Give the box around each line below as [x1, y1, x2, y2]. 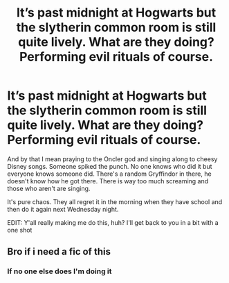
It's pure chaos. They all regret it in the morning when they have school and [7, 197, 223, 206]
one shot [7, 226, 33, 234]
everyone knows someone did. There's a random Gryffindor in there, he [7, 170, 212, 178]
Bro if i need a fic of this [7, 246, 111, 257]
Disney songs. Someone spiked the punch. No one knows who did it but [7, 162, 212, 170]
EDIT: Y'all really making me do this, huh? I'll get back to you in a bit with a [7, 218, 219, 226]
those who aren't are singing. [7, 184, 91, 192]
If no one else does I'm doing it [7, 266, 112, 276]
